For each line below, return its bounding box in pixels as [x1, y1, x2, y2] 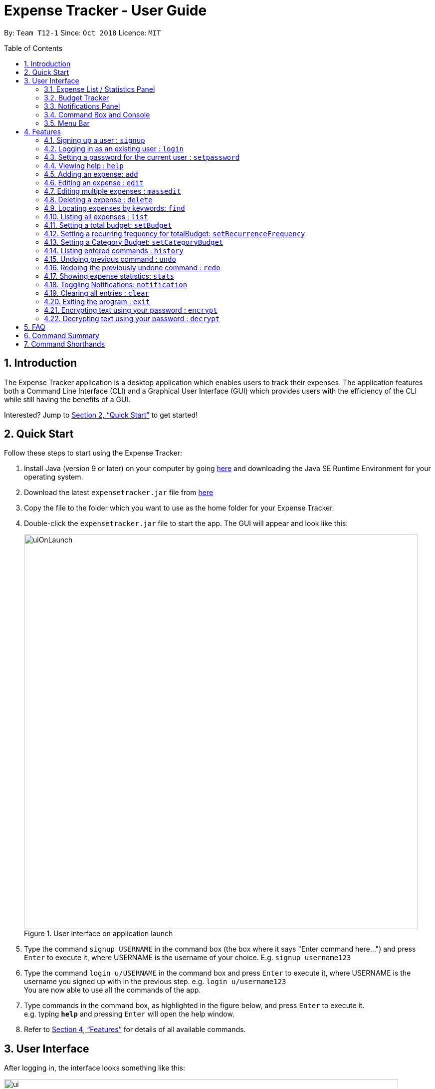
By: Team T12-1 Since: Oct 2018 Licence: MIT [4, 28, 161, 37]
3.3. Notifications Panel [44, 101, 120, 110]
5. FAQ [24, 322, 45, 331]
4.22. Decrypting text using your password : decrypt [44, 314, 220, 323]
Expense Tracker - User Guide [4, 2, 207, 19]
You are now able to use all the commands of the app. [24, 986, 201, 995]
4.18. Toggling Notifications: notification [44, 280, 188, 289]
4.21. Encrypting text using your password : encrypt [44, 305, 217, 314]
